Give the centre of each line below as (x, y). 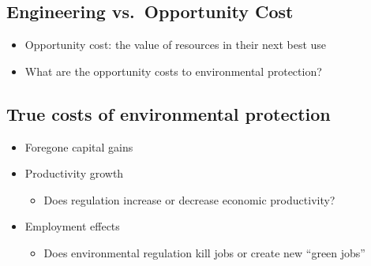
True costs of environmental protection (169, 113)
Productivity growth (74, 173)
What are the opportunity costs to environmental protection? (173, 71)
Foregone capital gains (79, 146)
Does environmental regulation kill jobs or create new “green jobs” (204, 252)
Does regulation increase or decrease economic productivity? (189, 199)
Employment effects (72, 226)
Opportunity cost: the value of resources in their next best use (176, 45)
